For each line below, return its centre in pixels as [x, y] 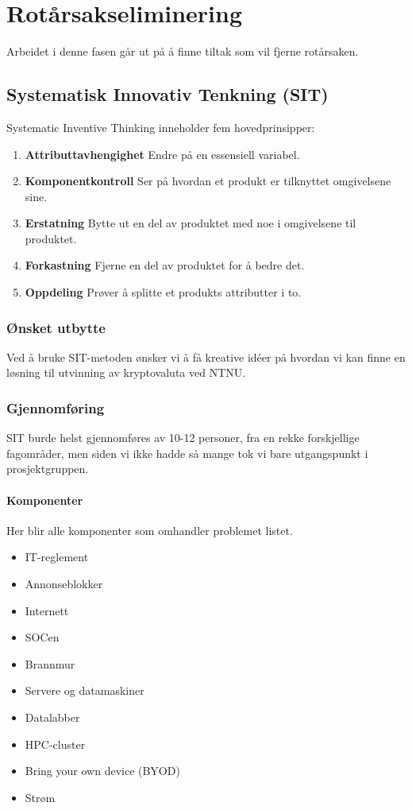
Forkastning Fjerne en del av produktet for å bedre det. [165, 265]
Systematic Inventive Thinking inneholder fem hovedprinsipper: [161, 127]
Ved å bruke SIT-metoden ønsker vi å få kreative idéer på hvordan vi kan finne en [206, 357]
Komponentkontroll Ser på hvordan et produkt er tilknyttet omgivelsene [208, 181]
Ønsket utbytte [56, 327]
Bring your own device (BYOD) [102, 771]
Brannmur [50, 663]
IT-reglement [57, 557]
